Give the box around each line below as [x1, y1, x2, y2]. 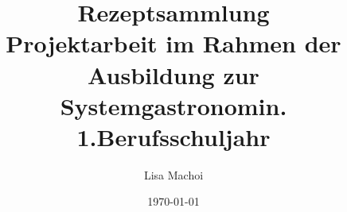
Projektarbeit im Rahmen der [6, 27, 341, 60]
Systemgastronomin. [60, 89, 287, 121]
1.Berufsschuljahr [76, 120, 271, 152]
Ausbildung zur [88, 58, 259, 91]
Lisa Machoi [143, 166, 204, 183]
